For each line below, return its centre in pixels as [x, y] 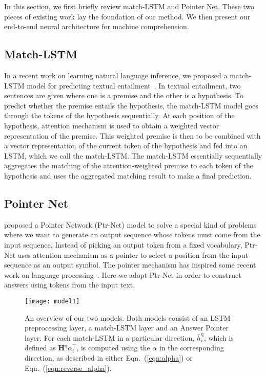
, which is [219, 337]
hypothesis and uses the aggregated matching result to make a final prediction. [128, 175]
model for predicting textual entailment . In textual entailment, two [134, 85]
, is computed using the [113, 348]
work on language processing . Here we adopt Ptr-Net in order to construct [123, 274]
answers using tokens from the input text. [70, 285]
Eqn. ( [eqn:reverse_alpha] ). [68, 368]
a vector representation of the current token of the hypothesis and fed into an [126, 146]
